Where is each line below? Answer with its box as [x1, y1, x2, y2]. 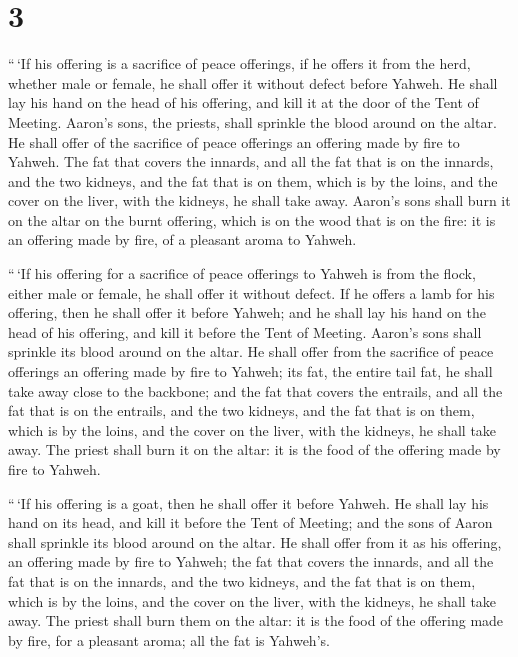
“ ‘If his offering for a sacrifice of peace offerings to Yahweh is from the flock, [8, 263, 476, 284]
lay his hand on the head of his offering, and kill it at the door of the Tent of [8, 92, 479, 113]
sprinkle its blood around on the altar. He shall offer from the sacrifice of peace [8, 341, 494, 362]
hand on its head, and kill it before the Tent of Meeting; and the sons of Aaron [8, 512, 493, 533]
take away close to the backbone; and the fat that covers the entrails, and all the [8, 380, 503, 401]
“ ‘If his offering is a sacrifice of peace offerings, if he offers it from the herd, [8, 53, 471, 74]
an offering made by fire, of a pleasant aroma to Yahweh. [8, 229, 357, 250]
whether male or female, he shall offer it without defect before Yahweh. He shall [8, 72, 498, 93]
